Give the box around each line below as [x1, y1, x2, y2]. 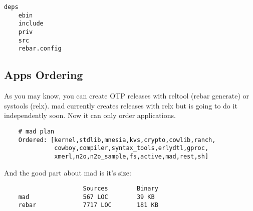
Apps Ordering [4, 67, 83, 82]
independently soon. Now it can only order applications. [4, 110, 176, 120]
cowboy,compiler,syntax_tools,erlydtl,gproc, [54, 144, 209, 152]
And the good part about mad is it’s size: [4, 167, 131, 177]
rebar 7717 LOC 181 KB [18, 201, 158, 209]
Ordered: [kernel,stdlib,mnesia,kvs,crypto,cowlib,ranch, [18, 136, 216, 143]
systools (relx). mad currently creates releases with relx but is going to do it [4, 100, 237, 110]
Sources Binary [83, 185, 158, 192]
